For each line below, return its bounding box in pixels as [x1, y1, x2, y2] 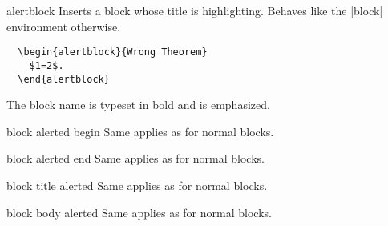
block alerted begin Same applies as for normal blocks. [6, 123, 274, 139]
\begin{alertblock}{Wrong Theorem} [18, 46, 208, 59]
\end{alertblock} [18, 73, 110, 85]
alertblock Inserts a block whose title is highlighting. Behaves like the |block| [6, 2, 383, 18]
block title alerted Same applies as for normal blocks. [6, 176, 268, 193]
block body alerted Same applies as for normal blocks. [6, 204, 272, 220]
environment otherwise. [6, 18, 121, 34]
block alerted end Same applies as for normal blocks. [6, 150, 265, 167]
